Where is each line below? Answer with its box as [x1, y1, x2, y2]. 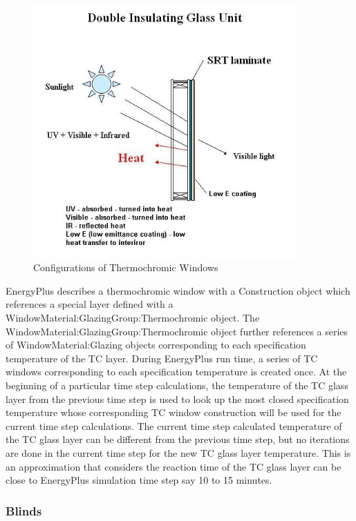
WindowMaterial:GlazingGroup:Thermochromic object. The [6, 311, 260, 324]
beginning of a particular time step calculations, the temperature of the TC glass [6, 377, 348, 392]
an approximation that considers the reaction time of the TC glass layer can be [6, 459, 341, 473]
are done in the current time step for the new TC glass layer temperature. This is [6, 445, 351, 460]
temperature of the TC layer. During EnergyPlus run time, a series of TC [6, 351, 318, 365]
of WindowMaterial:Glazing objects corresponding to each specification [6, 337, 306, 352]
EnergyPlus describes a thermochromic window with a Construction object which [6, 283, 350, 297]
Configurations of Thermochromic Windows [33, 260, 218, 275]
